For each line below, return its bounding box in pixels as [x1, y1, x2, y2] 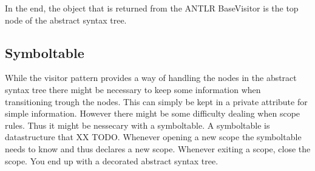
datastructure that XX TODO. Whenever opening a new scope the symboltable [5, 131, 302, 143]
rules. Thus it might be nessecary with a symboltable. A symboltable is [5, 118, 270, 131]
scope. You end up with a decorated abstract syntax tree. [5, 154, 218, 167]
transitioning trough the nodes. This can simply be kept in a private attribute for [5, 95, 308, 108]
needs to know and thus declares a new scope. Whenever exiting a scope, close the [5, 142, 311, 155]
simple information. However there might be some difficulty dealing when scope [5, 107, 300, 120]
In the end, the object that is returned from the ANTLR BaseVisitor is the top [5, 2, 299, 14]
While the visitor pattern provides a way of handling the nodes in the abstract [5, 71, 297, 84]
